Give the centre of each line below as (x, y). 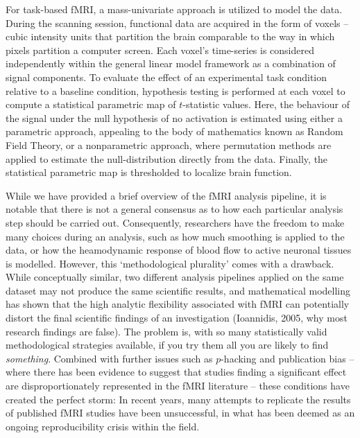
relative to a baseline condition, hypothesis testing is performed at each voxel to (175, 90)
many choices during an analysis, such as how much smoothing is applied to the (175, 236)
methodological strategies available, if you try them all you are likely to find (167, 345)
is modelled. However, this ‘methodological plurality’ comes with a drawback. (170, 263)
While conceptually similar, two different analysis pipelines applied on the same (175, 277)
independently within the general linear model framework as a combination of (171, 63)
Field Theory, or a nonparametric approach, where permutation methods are (169, 144)
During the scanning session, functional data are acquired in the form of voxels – (177, 23)
